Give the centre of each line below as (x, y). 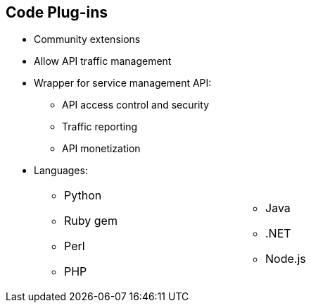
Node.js (286, 259)
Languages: (61, 171)
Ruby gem (91, 221)
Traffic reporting (100, 127)
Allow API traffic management (103, 61)
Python (83, 196)
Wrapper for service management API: (123, 83)
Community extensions (87, 39)
